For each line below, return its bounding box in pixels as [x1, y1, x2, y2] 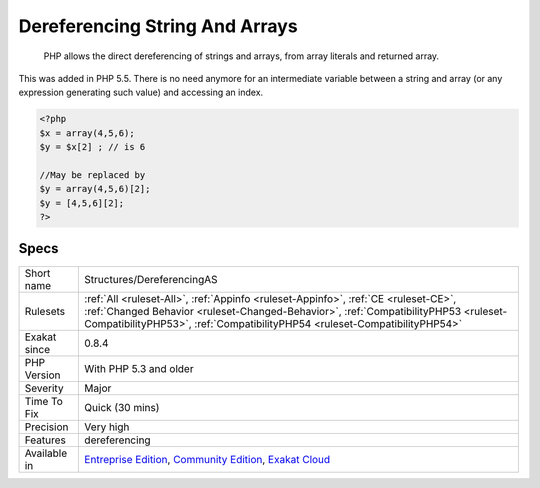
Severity [24, 381, 64, 395]
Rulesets [24, 304, 65, 318]
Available [24, 446, 68, 460]
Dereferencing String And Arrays [18, 15, 299, 37]
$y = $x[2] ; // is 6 [39, 141, 146, 153]
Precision [24, 420, 69, 434]
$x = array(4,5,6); [39, 127, 135, 139]
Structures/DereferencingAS [84, 272, 219, 286]
